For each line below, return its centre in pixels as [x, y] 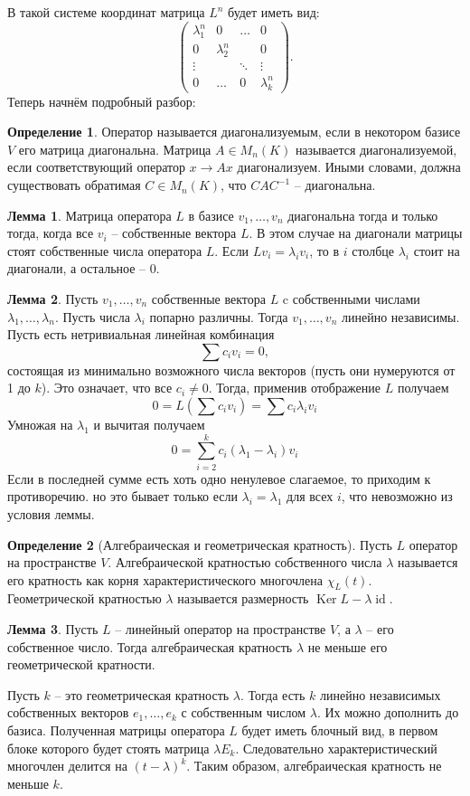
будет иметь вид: [274, 12]
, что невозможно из [397, 496]
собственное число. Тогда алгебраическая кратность [150, 646]
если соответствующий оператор [96, 167]
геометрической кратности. [81, 664]
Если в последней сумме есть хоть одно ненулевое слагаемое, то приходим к [219, 478]
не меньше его [348, 646]
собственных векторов [68, 712]
